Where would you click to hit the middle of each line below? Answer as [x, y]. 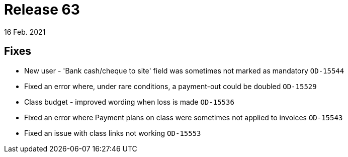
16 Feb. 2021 [25, 32]
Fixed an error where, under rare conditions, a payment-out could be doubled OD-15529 [170, 86]
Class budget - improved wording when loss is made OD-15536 [129, 102]
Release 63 [42, 10]
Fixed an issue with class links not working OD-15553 [113, 133]
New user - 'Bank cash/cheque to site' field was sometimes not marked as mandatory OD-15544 [184, 70]
